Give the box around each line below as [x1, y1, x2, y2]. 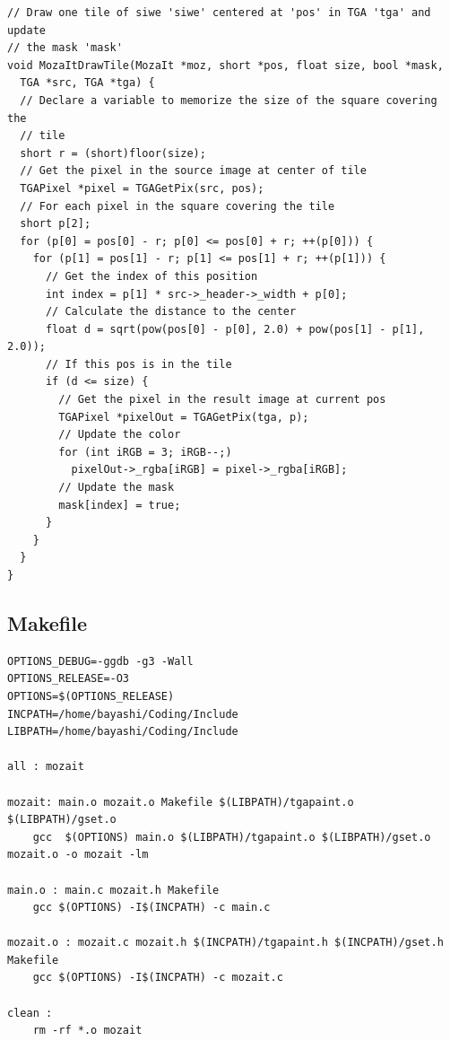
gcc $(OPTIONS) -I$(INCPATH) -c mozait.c [32, 971, 283, 984]
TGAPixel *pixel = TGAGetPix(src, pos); [20, 181, 264, 195]
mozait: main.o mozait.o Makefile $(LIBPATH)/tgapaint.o [7, 795, 354, 809]
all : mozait [7, 760, 84, 774]
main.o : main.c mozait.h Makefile [7, 883, 220, 897]
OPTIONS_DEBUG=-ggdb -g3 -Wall [7, 654, 194, 668]
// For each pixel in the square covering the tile [20, 199, 335, 213]
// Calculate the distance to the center [45, 305, 297, 319]
